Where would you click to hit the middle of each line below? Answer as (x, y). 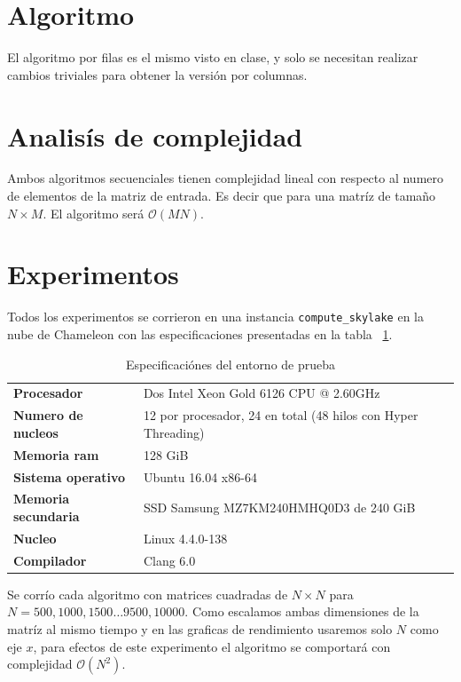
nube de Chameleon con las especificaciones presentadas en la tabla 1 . (200, 334)
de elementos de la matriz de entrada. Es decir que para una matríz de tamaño (222, 196)
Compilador (50, 560)
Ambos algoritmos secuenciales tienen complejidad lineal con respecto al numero (226, 178)
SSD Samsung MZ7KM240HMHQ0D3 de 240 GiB (279, 508)
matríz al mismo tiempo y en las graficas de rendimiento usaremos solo (200, 628)
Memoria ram (56, 454)
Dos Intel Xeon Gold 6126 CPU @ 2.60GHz (262, 393)
